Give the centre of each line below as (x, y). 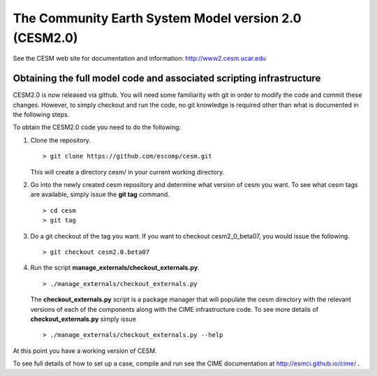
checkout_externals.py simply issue (83, 319)
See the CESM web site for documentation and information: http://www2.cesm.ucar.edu (140, 59)
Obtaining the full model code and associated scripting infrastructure (167, 78)
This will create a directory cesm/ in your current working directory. (127, 172)
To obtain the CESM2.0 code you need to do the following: (97, 127)
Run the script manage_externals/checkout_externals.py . (115, 268)
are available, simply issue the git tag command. (100, 195)
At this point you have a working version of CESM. (85, 351)
